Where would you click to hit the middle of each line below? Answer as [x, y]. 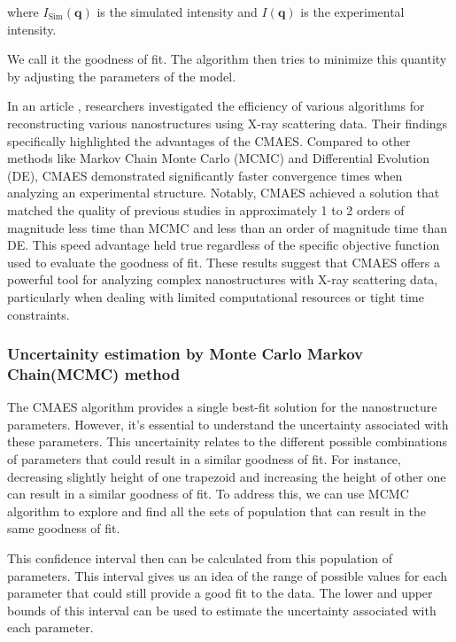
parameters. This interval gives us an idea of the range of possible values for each [227, 575]
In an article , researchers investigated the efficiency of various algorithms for [216, 106]
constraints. [39, 314]
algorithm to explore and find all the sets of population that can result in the [216, 511]
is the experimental [352, 12]
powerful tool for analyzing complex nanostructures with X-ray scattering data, [223, 279]
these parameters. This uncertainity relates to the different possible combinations [227, 441]
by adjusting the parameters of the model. [122, 76]
